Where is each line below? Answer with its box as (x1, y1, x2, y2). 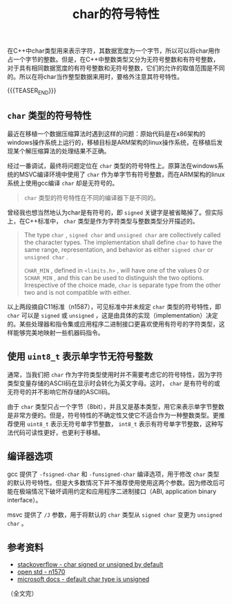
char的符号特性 (72, 6, 160, 22)
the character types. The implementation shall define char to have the (23, 238, 222, 246)
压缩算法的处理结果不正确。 (30, 147, 110, 155)
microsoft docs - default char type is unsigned (17, 575, 150, 583)
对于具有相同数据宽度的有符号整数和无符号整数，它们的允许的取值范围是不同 (7, 64, 225, 73)
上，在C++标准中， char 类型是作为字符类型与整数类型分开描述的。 (7, 217, 199, 225)
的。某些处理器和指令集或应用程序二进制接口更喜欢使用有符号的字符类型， (7, 320, 219, 328)
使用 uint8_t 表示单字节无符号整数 (7, 351, 153, 363)
